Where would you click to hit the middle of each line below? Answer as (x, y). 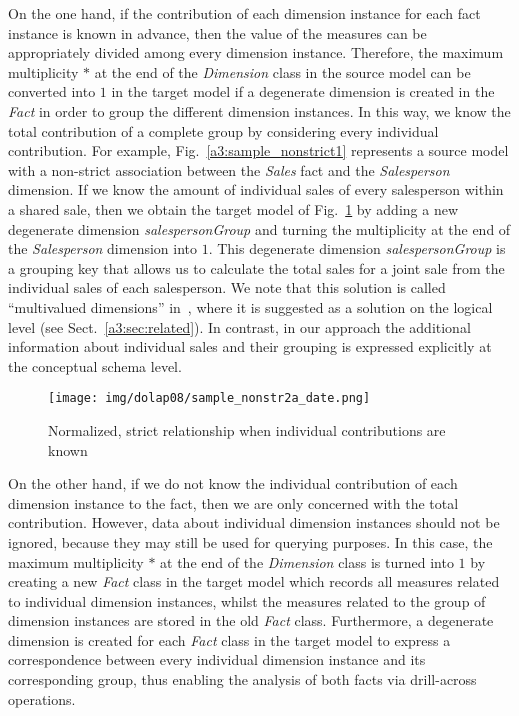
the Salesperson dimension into (103, 248)
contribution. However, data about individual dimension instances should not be (254, 522)
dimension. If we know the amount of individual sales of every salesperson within (256, 189)
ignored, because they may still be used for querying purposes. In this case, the (250, 541)
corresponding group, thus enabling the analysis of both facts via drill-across (242, 679)
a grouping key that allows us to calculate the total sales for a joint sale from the (256, 267)
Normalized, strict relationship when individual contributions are (247, 429)
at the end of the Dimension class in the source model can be (282, 71)
